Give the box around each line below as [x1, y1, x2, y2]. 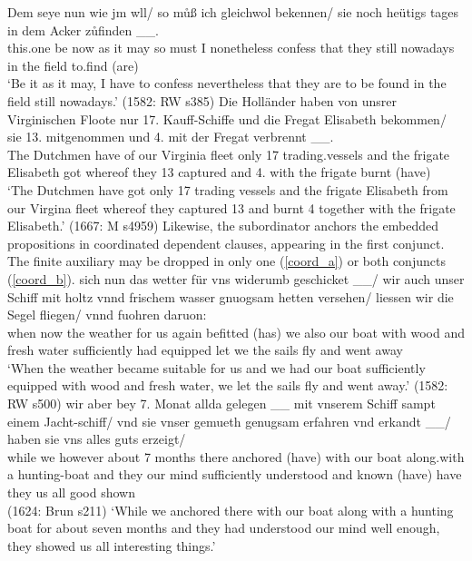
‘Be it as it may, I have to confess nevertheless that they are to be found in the [7, 74, 447, 93]
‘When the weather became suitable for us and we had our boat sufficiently [7, 358, 426, 377]
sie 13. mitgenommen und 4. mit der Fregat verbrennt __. [7, 127, 334, 146]
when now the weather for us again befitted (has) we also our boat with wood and [7, 322, 465, 341]
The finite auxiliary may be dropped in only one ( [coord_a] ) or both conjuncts [7, 251, 446, 271]
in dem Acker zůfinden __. [7, 20, 159, 39]
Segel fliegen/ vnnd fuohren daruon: [7, 305, 207, 324]
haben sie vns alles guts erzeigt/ [7, 429, 186, 448]
